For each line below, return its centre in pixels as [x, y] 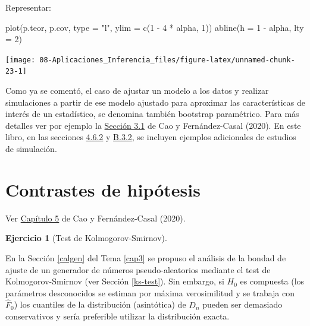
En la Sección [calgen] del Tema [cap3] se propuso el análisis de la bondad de [146, 257]
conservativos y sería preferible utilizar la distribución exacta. [118, 316]
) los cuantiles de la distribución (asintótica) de [100, 304]
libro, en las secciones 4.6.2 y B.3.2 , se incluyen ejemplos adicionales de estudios [151, 137]
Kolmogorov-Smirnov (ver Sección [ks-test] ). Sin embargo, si [115, 281]
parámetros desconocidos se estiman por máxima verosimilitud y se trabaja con [150, 292]
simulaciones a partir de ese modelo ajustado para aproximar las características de [155, 102]
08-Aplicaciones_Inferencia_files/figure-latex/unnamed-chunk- [167, 60]
